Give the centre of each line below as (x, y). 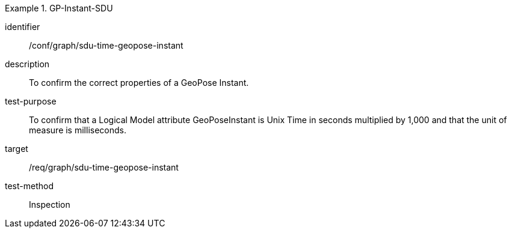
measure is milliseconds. (78, 130)
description (27, 64)
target (17, 149)
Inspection (50, 204)
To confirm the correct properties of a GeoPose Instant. (139, 83)
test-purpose (31, 101)
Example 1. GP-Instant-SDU (59, 8)
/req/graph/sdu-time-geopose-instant (104, 167)
